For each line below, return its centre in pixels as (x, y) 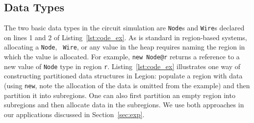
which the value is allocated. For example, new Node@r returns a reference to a (122, 57)
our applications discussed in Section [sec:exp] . (74, 114)
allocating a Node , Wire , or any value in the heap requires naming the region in (125, 47)
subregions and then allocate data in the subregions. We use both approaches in (124, 105)
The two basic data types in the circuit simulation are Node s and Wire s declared (124, 28)
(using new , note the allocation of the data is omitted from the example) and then (127, 86)
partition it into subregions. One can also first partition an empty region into (120, 95)
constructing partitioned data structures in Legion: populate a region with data (123, 76)
